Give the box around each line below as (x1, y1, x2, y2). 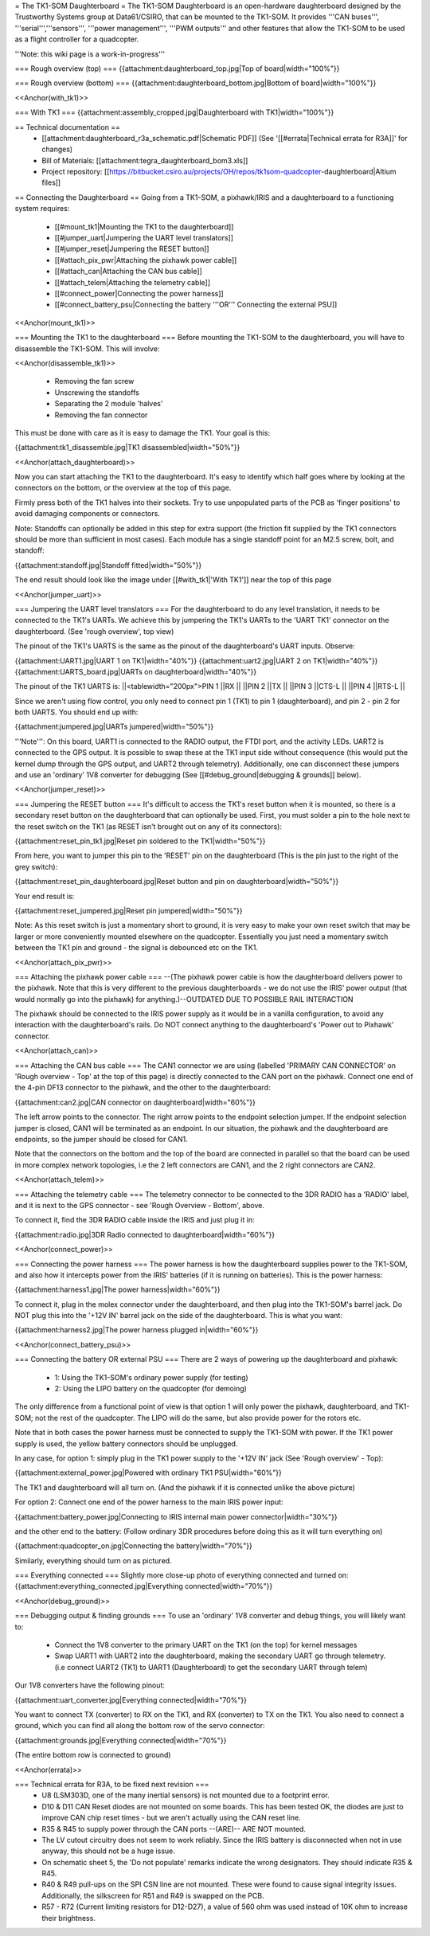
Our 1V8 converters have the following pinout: (14, 1680, 165, 1690)
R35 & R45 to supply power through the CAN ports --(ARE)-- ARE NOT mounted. (41, 1824, 307, 1833)
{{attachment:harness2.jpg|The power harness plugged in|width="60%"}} (14, 1325, 259, 1335)
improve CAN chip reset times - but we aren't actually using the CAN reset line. (41, 1813, 302, 1823)
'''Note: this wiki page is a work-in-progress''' (14, 49, 166, 59)
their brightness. (41, 1913, 96, 1922)
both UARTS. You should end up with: (14, 707, 139, 717)
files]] (41, 178, 61, 187)
